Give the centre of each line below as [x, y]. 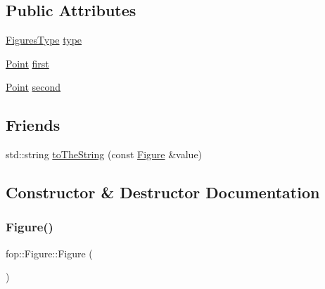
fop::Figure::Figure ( [49, 253]
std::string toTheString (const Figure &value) [104, 154]
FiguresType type [44, 40]
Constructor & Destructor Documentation [163, 192]
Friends [33, 125]
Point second [33, 87]
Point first [27, 63]
